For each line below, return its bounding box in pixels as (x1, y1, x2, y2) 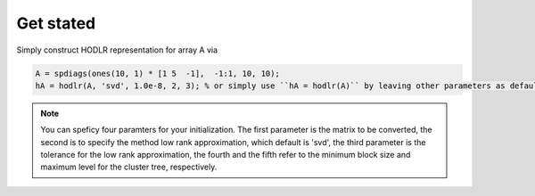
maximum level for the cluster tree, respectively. (40, 161, 218, 173)
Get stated (16, 13, 96, 33)
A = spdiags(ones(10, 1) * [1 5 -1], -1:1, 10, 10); (35, 68, 280, 78)
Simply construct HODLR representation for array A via (16, 45, 218, 55)
